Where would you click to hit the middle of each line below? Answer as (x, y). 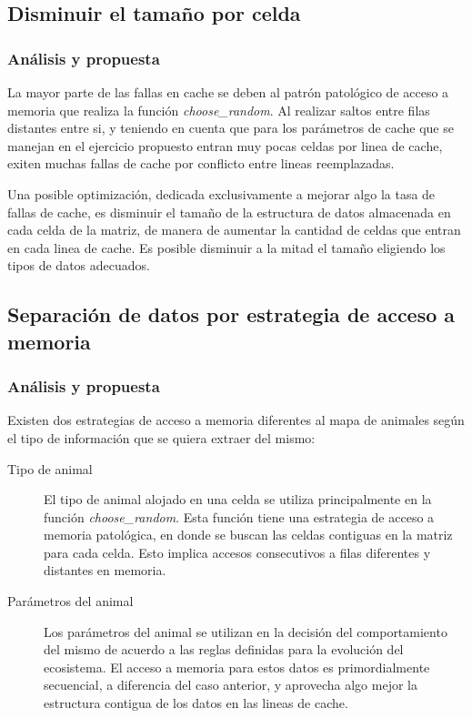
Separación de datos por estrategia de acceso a (231, 314)
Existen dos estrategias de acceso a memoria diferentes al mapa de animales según (236, 420)
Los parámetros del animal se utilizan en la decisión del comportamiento (246, 631)
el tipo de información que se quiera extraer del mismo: (161, 437)
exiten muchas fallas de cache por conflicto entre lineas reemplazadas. (201, 163)
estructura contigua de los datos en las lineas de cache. (196, 703)
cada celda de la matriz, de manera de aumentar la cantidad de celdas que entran (234, 230)
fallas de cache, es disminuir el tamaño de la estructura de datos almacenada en (229, 212)
